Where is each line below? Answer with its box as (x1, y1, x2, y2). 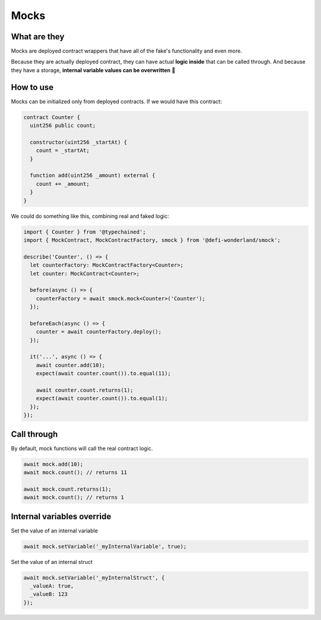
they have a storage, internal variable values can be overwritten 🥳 (11, 66, 175, 74)
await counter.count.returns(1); (36, 387, 134, 394)
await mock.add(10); (23, 460, 83, 468)
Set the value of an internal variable (11, 527, 98, 534)
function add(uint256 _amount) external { (30, 172, 156, 179)
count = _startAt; (36, 147, 90, 154)
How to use (11, 82, 53, 92)
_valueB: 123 (30, 591, 68, 598)
